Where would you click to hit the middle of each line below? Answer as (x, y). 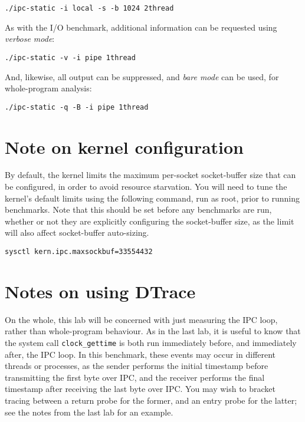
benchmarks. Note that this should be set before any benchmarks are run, (138, 210)
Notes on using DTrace (100, 291)
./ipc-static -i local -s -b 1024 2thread (89, 8)
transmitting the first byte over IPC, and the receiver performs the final (135, 377)
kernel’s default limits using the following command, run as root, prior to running (152, 198)
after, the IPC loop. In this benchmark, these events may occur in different (140, 354)
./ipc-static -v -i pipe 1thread (70, 57)
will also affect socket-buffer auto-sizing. (77, 233)
